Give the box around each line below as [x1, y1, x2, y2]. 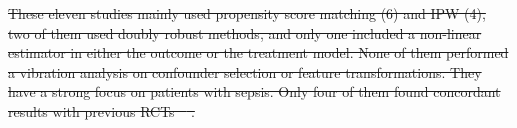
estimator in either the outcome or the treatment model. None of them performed [8, 42, 509, 63]
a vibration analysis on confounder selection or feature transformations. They [8, 61, 482, 82]
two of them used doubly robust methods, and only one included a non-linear [8, 22, 482, 43]
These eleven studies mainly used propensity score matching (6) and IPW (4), [8, 3, 486, 23]
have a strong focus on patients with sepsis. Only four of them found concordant [8, 81, 501, 102]
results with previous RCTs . [8, 100, 195, 121]
